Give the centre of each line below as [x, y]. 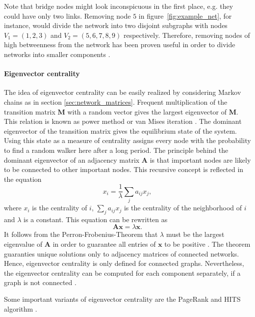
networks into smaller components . [57, 54]
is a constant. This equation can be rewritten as [96, 219]
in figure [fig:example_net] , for [185, 15]
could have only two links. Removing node [67, 15]
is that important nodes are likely [200, 159]
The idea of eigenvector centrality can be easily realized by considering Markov [123, 92]
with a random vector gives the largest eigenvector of [147, 111]
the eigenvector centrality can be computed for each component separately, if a [122, 273]
